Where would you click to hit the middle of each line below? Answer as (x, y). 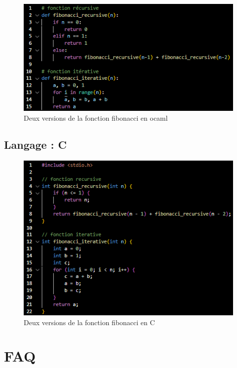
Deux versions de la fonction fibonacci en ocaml (96, 118)
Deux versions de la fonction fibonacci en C (89, 322)
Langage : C (35, 144)
